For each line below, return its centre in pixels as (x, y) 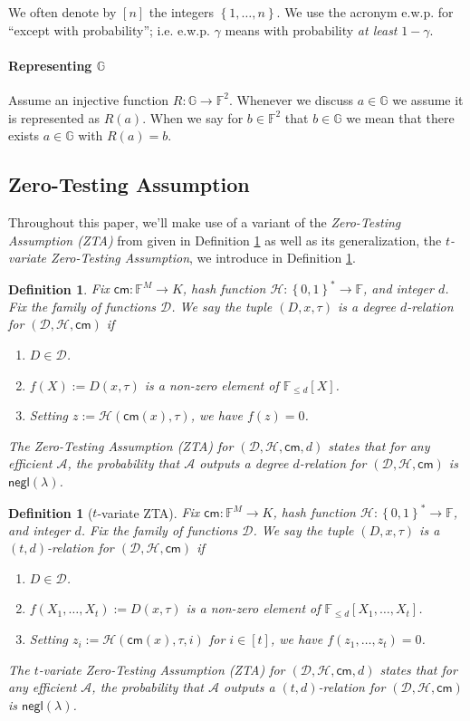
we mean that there (400, 117)
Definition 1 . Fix (59, 288)
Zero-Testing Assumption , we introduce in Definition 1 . (203, 258)
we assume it (428, 99)
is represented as (54, 117)
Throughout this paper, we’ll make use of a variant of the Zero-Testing (205, 221)
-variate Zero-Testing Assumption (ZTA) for (162, 669)
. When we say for (193, 117)
